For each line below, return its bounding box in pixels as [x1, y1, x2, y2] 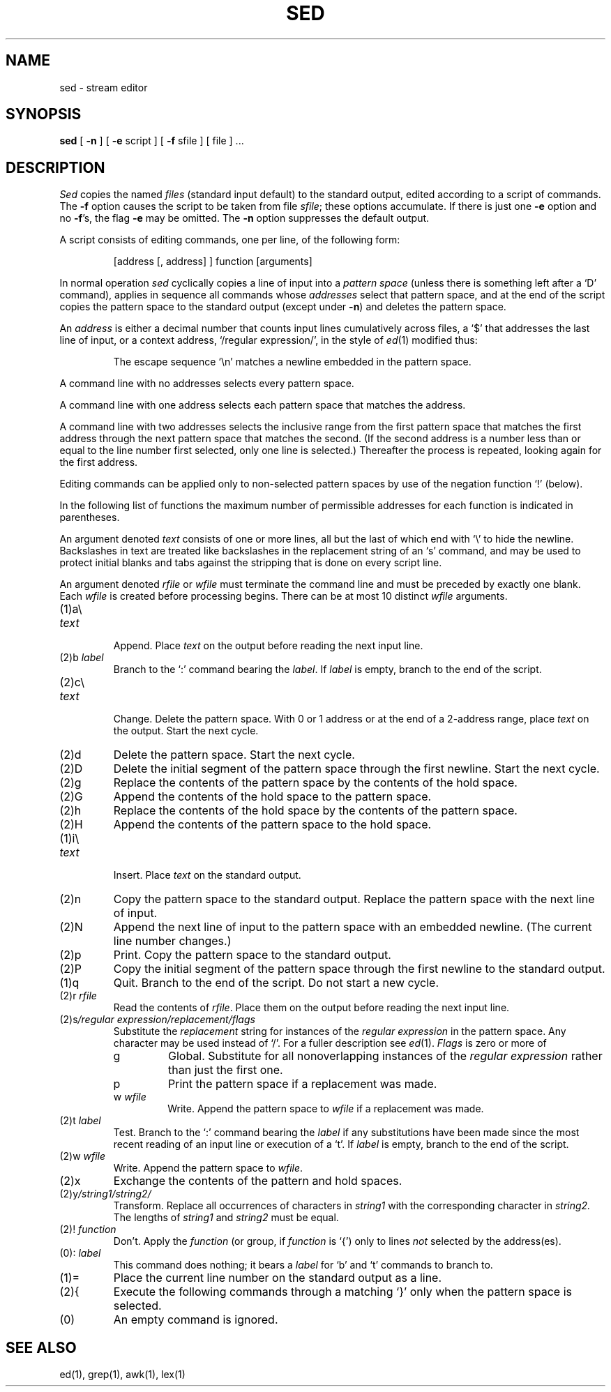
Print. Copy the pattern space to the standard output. [113, 948, 391, 962]
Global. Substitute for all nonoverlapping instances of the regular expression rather [168, 1049, 603, 1064]
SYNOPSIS [6, 105, 82, 123]
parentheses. [59, 511, 120, 524]
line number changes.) [113, 934, 232, 948]
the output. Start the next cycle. [113, 725, 259, 737]
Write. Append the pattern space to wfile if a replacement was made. [167, 1103, 484, 1115]
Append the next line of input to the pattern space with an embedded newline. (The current [113, 920, 592, 935]
